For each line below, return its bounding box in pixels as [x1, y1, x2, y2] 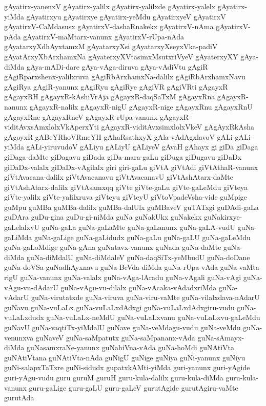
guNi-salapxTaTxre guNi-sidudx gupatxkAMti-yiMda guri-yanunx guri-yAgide [4, 362, 250, 373]
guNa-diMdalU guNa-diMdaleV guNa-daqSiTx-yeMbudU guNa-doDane [26, 251, 250, 262]
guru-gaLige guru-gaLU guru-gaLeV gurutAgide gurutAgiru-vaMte [29, 382, 238, 393]
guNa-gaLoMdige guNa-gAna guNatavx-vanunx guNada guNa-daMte [4, 242, 221, 252]
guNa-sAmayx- [197, 332, 244, 343]
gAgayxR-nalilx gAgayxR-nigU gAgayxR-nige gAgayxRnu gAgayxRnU [29, 101, 253, 112]
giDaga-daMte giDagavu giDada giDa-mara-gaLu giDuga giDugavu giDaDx [4, 151, 242, 162]
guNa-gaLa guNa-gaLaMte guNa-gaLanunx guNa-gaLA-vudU [42, 222, 235, 232]
